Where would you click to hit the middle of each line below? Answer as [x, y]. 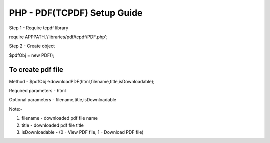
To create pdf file [36, 70]
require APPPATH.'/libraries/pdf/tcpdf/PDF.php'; [58, 37]
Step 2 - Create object [32, 46]
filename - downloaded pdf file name [60, 118]
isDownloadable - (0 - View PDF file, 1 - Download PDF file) [83, 132]
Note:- [16, 109]
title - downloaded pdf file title [53, 125]
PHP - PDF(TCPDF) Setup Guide [76, 13]
